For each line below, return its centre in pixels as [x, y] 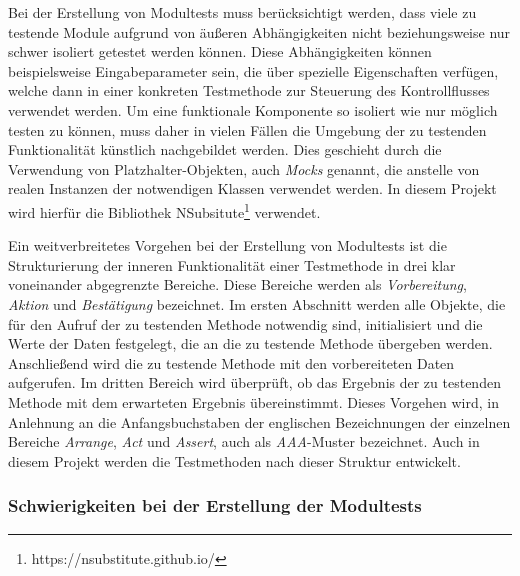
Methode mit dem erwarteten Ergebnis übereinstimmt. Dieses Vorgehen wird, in [253, 401]
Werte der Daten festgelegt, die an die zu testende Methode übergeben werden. [250, 343]
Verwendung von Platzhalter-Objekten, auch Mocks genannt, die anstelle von [244, 168]
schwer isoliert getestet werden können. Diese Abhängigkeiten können [220, 51]
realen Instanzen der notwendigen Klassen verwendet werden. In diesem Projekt [252, 188]
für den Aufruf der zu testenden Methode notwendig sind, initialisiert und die [245, 323]
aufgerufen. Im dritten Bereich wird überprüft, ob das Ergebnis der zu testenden [254, 382]
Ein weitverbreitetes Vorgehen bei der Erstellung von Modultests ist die [227, 245]
